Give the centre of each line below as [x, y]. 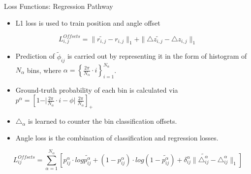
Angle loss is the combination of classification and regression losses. [117, 137]
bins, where [44, 70]
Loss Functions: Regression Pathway [59, 6]
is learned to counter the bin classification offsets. [103, 121]
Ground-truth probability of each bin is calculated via [97, 89]
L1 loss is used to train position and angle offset [88, 22]
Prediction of [35, 56]
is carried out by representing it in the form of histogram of [157, 56]
